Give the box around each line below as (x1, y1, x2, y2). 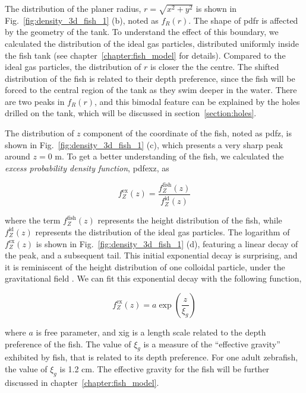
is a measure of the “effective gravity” (143, 337, 280, 350)
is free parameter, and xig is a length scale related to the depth (36, 325, 266, 338)
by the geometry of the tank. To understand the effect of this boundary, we (5, 25, 279, 38)
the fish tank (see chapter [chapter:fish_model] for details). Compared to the (5, 49, 286, 61)
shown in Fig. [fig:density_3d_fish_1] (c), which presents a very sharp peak (5, 138, 283, 151)
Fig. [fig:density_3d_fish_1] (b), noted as (5, 14, 159, 26)
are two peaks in (5, 95, 65, 107)
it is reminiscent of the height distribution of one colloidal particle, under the (5, 260, 285, 273)
